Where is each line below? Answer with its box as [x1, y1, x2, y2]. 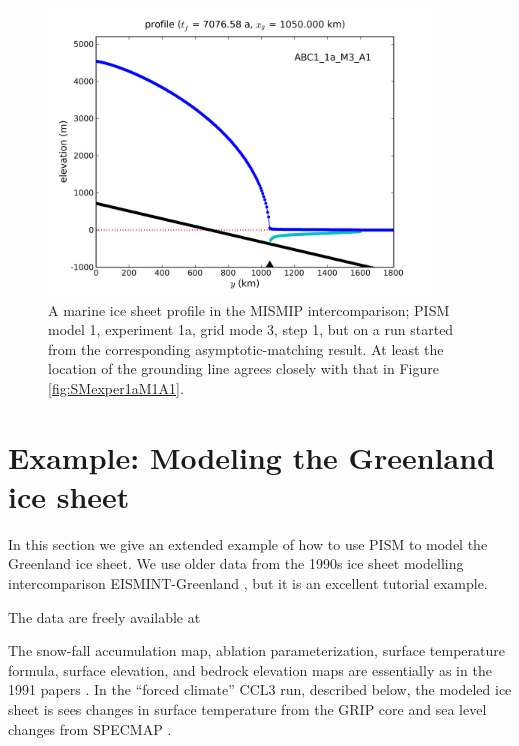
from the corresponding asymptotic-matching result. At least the [48, 338, 444, 359]
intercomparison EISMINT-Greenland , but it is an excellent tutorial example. [8, 573, 488, 594]
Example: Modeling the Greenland [8, 436, 495, 477]
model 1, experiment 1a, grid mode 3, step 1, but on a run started [48, 319, 454, 340]
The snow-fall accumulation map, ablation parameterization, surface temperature [8, 640, 505, 661]
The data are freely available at [8, 606, 201, 627]
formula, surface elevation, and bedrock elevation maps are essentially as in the [8, 659, 492, 680]
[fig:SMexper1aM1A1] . [48, 377, 184, 398]
